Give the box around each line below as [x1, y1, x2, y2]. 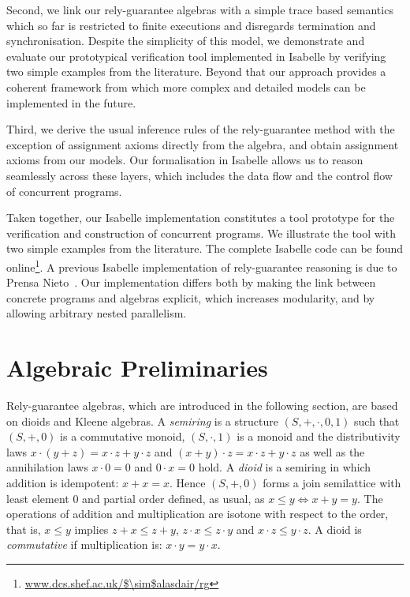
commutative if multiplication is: [6, 536, 162, 553]
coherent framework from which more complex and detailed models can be [6, 78, 366, 95]
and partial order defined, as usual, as [82, 490, 265, 506]
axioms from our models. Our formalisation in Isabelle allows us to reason [6, 152, 363, 168]
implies [74, 520, 109, 537]
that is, [6, 520, 41, 537]
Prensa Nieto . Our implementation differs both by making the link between [6, 274, 376, 291]
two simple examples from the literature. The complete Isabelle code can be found [6, 240, 404, 257]
